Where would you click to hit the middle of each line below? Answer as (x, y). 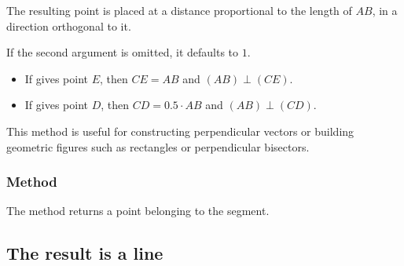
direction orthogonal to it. (69, 26)
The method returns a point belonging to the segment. (138, 211)
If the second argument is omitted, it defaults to (123, 52)
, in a (385, 10)
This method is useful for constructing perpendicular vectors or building (180, 131)
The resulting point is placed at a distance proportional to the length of (179, 10)
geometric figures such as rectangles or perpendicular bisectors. (158, 146)
